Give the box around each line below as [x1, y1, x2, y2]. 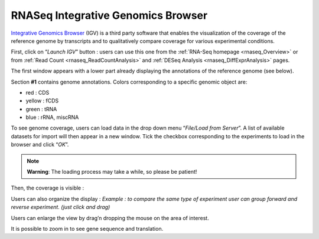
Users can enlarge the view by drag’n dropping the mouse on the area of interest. [11, 214, 209, 221]
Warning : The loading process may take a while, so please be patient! [27, 168, 197, 175]
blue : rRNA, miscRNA [25, 114, 79, 121]
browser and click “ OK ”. [11, 141, 69, 148]
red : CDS [25, 89, 50, 96]
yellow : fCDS [25, 97, 59, 104]
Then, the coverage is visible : [11, 184, 84, 191]
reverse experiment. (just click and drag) [11, 204, 110, 211]
